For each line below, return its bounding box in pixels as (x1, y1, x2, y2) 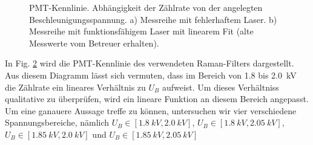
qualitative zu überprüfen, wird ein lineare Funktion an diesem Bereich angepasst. (5, 92, 309, 105)
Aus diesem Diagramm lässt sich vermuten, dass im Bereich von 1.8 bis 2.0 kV (5, 68, 297, 81)
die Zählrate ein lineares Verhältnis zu (5, 80, 146, 93)
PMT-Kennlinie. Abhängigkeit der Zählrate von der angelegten (29, 1, 263, 13)
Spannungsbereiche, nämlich (5, 116, 110, 129)
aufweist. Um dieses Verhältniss (162, 80, 279, 93)
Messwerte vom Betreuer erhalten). (29, 36, 159, 49)
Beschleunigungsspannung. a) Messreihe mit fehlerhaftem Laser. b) (29, 13, 277, 25)
